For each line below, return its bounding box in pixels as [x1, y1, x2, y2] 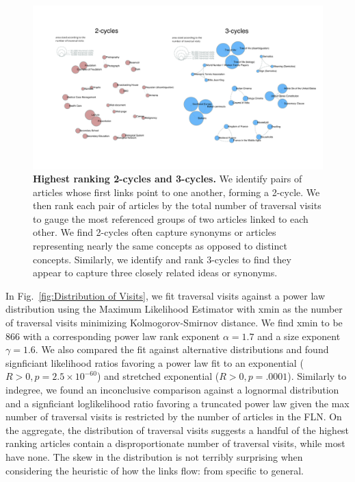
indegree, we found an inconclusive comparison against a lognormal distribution [5, 383, 339, 396]
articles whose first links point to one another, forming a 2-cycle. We [33, 184, 320, 199]
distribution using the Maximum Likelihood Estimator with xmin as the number [5, 302, 343, 316]
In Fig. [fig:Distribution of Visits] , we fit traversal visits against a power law [5, 288, 325, 302]
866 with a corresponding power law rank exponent [5, 328, 220, 343]
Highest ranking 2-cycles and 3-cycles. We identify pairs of [33, 171, 302, 186]
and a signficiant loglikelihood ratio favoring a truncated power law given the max [5, 396, 350, 410]
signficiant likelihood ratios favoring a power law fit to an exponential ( [5, 355, 304, 370]
